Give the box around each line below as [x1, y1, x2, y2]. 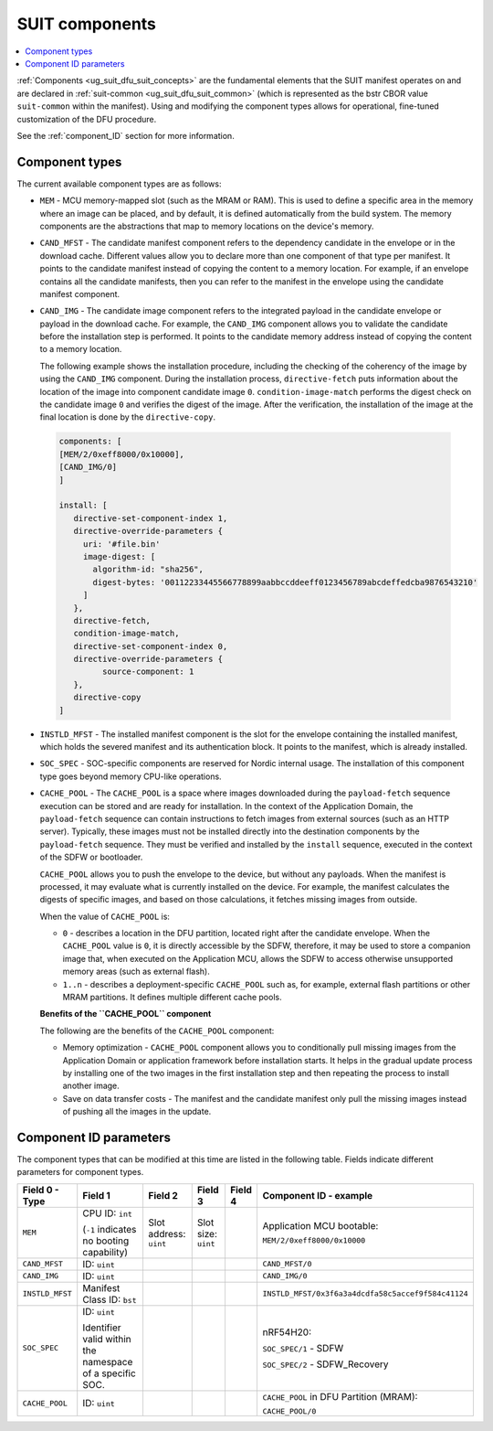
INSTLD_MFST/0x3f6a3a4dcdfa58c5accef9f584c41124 [262, 1289, 469, 1298]
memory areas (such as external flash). [62, 966, 210, 977]
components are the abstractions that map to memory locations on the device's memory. [39, 220, 374, 231]
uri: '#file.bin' [82, 539, 161, 549]
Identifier [82, 1321, 121, 1334]
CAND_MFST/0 [262, 1259, 312, 1269]
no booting [82, 1234, 130, 1247]
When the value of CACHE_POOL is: [39, 911, 171, 922]
